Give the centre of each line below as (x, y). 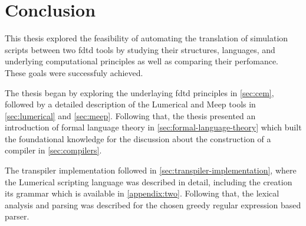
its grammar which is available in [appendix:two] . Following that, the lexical (142, 193)
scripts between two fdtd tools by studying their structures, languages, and (140, 49)
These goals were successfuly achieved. (74, 72)
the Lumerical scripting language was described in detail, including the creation (149, 181)
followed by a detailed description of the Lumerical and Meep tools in (130, 104)
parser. (17, 216)
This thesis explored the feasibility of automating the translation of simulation (147, 38)
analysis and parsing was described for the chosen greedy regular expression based (153, 204)
